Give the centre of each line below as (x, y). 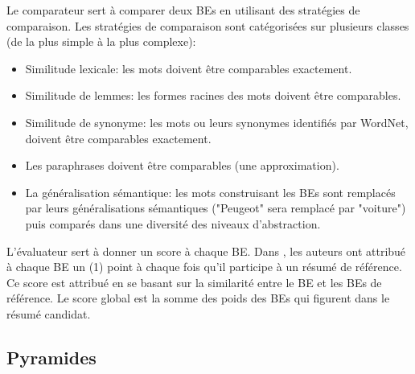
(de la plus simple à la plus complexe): (101, 41)
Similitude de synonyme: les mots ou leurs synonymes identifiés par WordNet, (217, 122)
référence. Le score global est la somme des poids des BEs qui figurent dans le (198, 298)
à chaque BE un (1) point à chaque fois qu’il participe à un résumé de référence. (204, 267)
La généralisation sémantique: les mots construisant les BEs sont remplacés (210, 192)
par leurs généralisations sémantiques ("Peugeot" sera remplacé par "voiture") (216, 208)
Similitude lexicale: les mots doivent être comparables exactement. (189, 68)
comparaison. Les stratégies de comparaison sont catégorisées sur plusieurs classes (208, 25)
